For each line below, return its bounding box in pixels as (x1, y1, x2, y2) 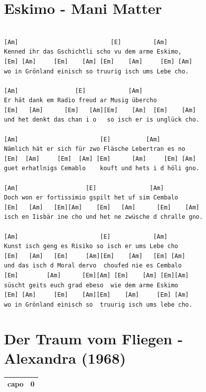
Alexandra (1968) (4, 347, 126, 368)
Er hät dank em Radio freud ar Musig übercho (4, 97, 157, 104)
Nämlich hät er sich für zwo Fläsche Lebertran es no (4, 145, 186, 153)
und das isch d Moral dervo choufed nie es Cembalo (4, 262, 182, 269)
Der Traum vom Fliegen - (4, 328, 183, 348)
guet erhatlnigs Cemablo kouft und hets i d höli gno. (4, 165, 200, 172)
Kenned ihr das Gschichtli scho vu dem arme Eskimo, (4, 48, 182, 56)
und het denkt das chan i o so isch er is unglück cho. (4, 116, 200, 124)
